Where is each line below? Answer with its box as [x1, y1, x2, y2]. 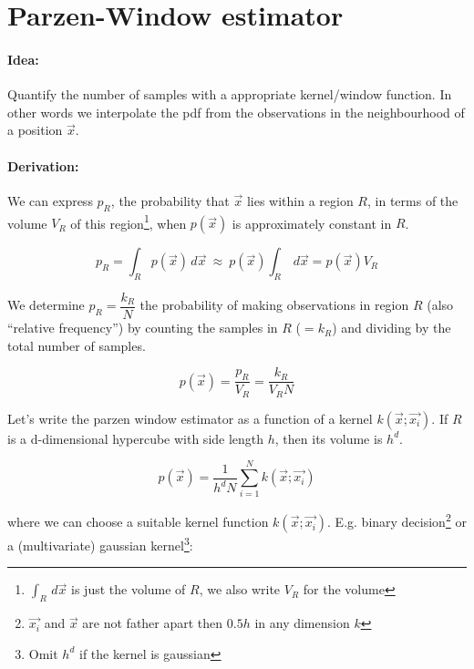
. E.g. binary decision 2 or [327, 509, 467, 531]
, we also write [199, 580, 281, 599]
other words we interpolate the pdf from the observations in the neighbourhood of [7, 102, 465, 121]
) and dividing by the [332, 318, 451, 337]
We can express [7, 190, 93, 210]
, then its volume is [274, 428, 383, 448]
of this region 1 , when [70, 211, 187, 232]
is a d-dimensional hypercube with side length [7, 428, 264, 448]
